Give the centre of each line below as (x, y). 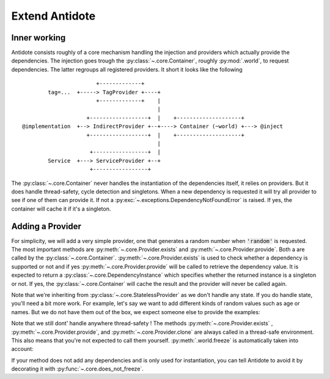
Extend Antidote (53, 16)
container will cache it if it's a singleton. (61, 209)
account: (22, 349)
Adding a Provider (46, 226)
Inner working (38, 38)
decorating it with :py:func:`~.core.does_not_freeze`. (77, 369)
